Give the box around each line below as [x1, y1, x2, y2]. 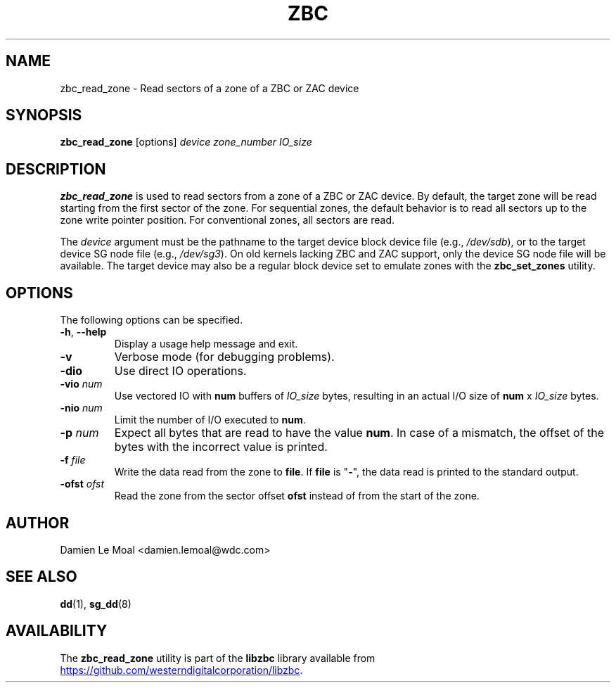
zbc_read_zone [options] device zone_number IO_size [60, 136, 312, 148]
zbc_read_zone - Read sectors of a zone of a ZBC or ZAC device [60, 82, 359, 94]
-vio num [60, 378, 103, 390]
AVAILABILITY [6, 622, 108, 640]
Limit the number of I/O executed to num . [114, 414, 306, 426]
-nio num [60, 402, 103, 414]
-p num [60, 426, 99, 440]
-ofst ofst [60, 478, 105, 490]
